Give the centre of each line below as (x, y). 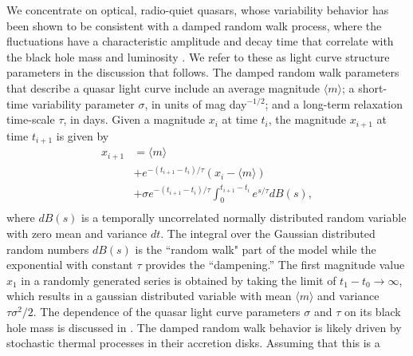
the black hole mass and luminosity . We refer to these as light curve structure (198, 56)
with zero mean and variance (77, 233)
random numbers (48, 249)
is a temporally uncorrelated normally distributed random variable (244, 218)
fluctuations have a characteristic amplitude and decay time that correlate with (200, 41)
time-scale (31, 119)
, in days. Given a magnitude (134, 119)
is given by (83, 135)
